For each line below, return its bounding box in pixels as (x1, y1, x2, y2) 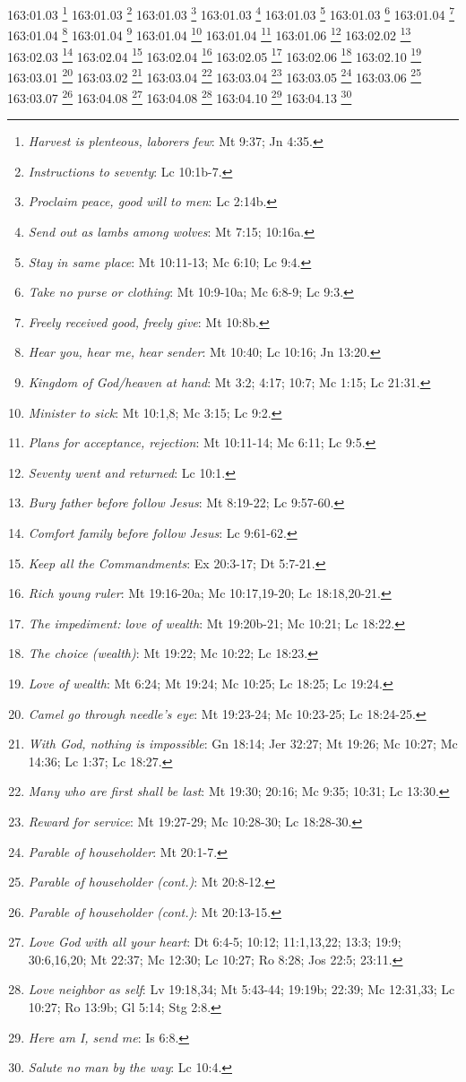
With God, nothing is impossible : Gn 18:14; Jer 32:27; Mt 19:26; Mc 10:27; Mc (28, 734, 458, 753)
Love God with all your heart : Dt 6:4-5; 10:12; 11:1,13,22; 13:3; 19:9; (28, 932, 401, 951)
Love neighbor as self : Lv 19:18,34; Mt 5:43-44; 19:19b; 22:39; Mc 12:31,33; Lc (28, 980, 455, 999)
